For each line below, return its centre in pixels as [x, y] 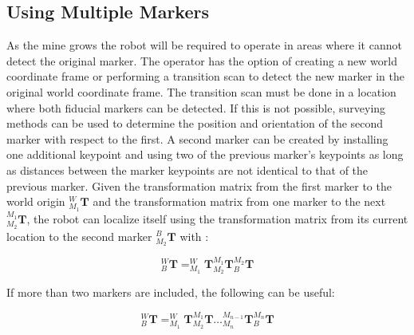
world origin [36, 201]
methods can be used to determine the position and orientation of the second [195, 123]
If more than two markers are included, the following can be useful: [171, 292]
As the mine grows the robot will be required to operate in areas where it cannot [204, 45]
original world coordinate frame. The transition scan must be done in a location [201, 91]
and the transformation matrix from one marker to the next [239, 201]
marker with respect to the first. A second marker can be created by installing [197, 138]
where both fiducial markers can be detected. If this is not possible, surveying [196, 107]
